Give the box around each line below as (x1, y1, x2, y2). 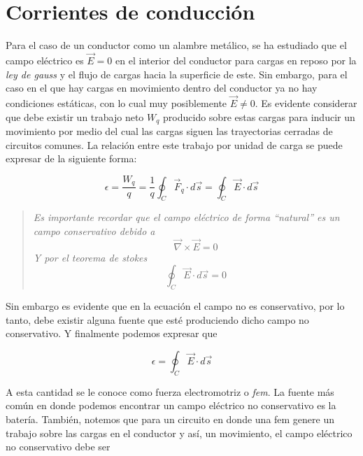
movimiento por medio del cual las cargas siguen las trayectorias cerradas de (6, 123, 333, 138)
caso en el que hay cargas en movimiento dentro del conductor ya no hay (6, 80, 318, 95)
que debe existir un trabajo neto (6, 109, 144, 124)
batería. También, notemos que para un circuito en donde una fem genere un (6, 412, 335, 427)
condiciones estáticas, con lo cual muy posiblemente (6, 95, 227, 110)
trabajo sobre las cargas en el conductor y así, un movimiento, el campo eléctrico (6, 425, 353, 440)
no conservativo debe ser (6, 439, 111, 454)
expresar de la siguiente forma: (6, 151, 137, 166)
